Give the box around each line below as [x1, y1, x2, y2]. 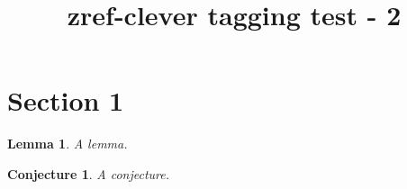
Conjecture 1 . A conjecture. [7, 164, 170, 183]
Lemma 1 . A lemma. [7, 134, 128, 153]
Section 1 [7, 82, 124, 119]
